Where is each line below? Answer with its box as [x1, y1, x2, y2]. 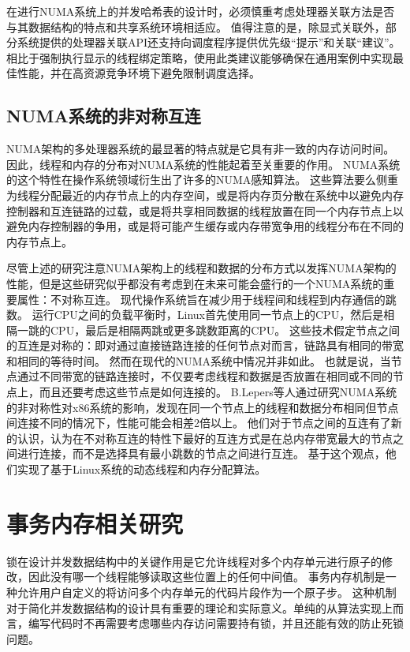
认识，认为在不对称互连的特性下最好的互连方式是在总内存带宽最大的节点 [17, 429, 393, 446]
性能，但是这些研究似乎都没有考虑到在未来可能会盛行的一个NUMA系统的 [6, 275, 384, 291]
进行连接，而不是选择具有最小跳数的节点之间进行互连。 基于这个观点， [17, 445, 386, 462]
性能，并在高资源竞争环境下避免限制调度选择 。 [17, 65, 260, 81]
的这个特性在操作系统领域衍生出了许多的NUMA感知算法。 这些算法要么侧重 [6, 171, 398, 188]
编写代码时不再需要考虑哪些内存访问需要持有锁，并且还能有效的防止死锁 [28, 615, 404, 631]
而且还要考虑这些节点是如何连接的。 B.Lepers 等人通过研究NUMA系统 [39, 384, 397, 400]
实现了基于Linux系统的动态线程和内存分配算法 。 [17, 461, 266, 478]
